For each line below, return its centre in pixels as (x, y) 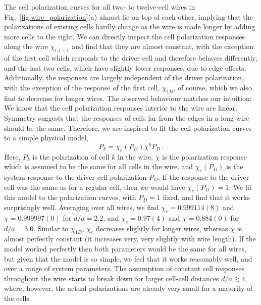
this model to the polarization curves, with (70, 197)
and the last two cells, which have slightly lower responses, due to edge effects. (125, 67)
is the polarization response (204, 156)
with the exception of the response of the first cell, (82, 87)
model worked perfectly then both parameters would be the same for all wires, (125, 248)
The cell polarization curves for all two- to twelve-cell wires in (100, 7)
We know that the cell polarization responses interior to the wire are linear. (121, 108)
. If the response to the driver (203, 176)
